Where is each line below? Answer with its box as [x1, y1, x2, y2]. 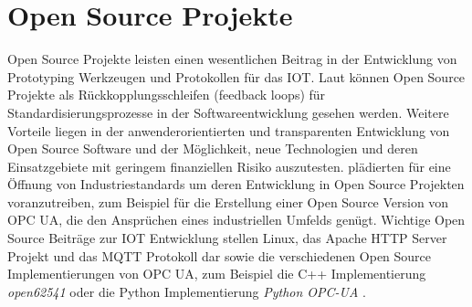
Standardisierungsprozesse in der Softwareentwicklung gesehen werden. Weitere [7, 102, 449, 122]
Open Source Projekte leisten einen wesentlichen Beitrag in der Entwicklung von [7, 49, 457, 69]
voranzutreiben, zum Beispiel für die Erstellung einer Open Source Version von [7, 192, 449, 211]
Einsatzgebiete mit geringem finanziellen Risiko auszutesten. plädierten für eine [7, 156, 451, 175]
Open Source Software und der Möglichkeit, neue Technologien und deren [7, 139, 418, 158]
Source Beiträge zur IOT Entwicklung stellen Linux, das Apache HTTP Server [7, 228, 447, 248]
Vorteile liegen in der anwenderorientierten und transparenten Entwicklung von [7, 121, 450, 140]
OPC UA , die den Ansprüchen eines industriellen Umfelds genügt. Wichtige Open [7, 210, 466, 229]
